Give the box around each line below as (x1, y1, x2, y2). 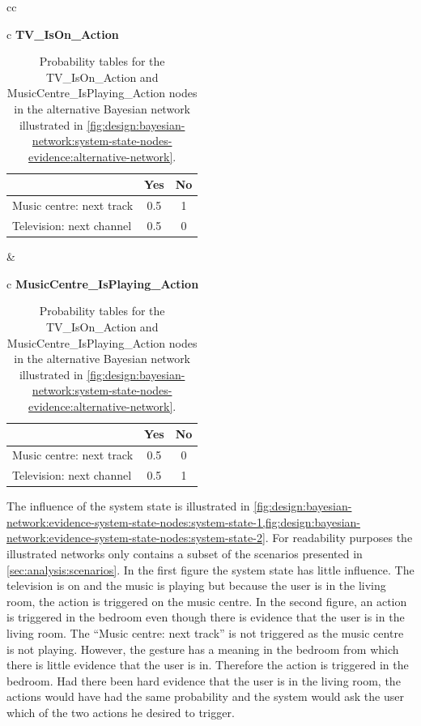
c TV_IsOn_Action (6, 25, 119, 42)
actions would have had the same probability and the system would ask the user (6, 688, 404, 705)
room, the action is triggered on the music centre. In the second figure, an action (6, 592, 407, 609)
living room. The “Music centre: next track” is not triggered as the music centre (6, 625, 404, 641)
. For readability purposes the (265, 529, 413, 546)
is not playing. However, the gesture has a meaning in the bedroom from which (6, 640, 399, 657)
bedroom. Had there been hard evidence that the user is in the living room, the (6, 672, 401, 689)
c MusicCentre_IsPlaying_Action (6, 275, 199, 292)
